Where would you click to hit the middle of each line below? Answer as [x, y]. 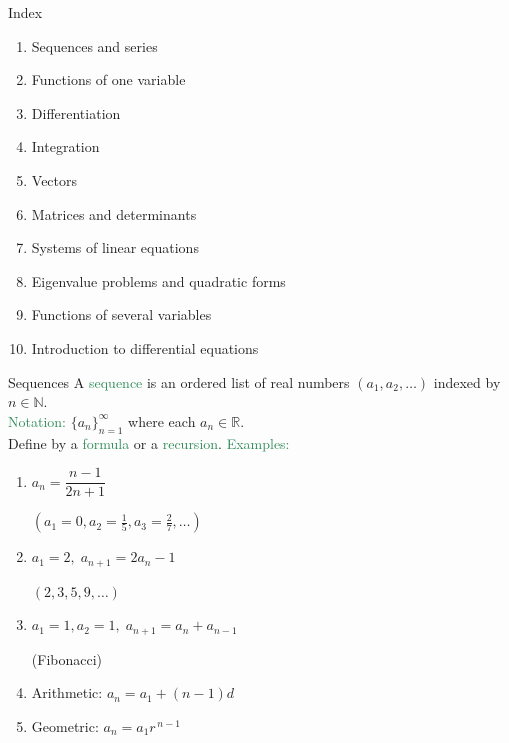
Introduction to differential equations [145, 347]
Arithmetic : [67, 692]
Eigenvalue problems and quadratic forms [158, 280]
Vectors [54, 179]
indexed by [467, 381]
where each [162, 420]
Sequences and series [94, 45]
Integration [65, 146]
